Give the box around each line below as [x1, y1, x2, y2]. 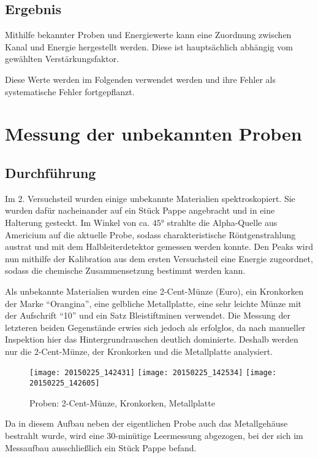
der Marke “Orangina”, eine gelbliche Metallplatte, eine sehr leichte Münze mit [5, 297, 301, 309]
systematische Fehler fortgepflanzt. [5, 85, 135, 98]
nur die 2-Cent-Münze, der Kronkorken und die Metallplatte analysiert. [5, 344, 273, 357]
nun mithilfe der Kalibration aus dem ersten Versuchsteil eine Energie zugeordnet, [5, 252, 313, 265]
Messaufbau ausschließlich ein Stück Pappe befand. [5, 441, 197, 454]
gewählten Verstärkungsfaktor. [5, 52, 119, 65]
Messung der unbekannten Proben [5, 121, 302, 146]
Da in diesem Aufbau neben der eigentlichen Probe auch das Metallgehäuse [5, 417, 288, 430]
